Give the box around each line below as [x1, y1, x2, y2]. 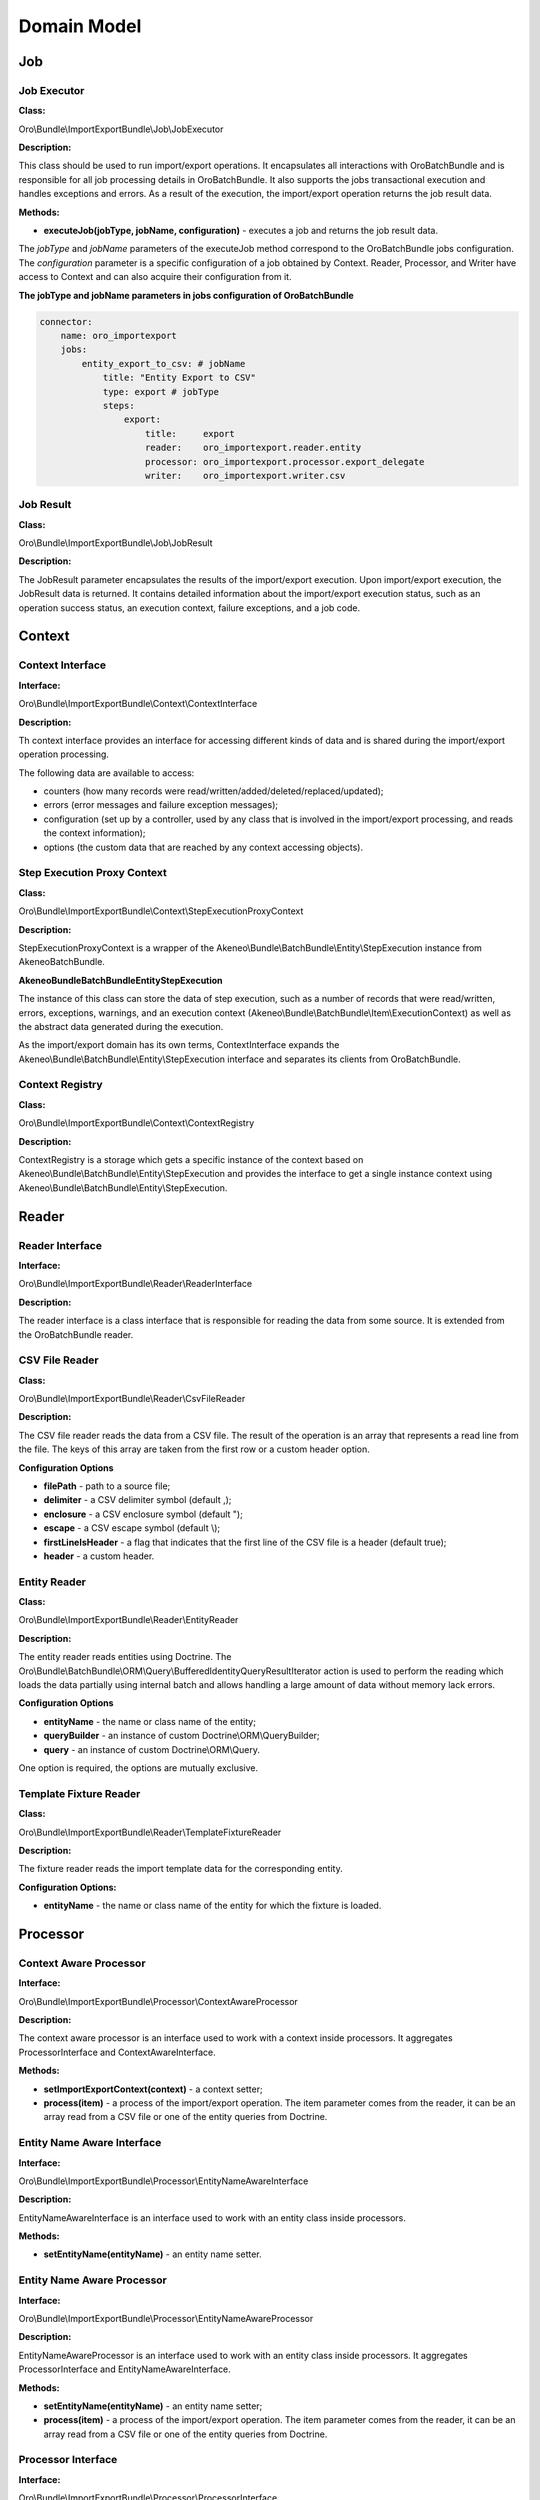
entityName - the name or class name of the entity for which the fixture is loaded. [43, 1900, 382, 1912]
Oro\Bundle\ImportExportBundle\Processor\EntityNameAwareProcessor [18, 2312, 314, 2324]
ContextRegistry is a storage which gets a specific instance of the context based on [18, 1154, 364, 1165]
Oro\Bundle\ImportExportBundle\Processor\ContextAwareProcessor [18, 1995, 299, 2007]
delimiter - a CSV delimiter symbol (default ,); [43, 1494, 232, 1506]
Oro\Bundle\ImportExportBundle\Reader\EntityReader [18, 1614, 239, 1626]
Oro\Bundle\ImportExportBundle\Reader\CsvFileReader [18, 1393, 246, 1405]
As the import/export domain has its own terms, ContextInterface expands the [18, 1039, 340, 1051]
